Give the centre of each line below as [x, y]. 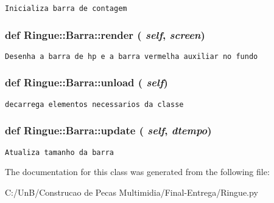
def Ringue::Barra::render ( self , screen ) [105, 34]
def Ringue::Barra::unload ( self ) [86, 82]
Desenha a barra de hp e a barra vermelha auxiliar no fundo [132, 56]
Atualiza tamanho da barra [59, 152]
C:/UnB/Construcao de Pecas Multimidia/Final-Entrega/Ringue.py [132, 192]
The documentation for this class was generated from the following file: [137, 172]
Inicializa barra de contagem [66, 9]
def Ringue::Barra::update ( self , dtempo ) [108, 130]
